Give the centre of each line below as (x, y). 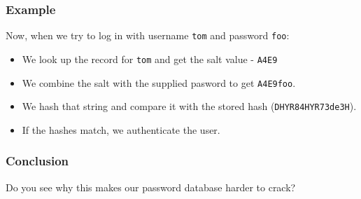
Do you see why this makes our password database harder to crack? (151, 187)
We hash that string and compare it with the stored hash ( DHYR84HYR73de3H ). (189, 106)
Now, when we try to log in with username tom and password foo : (148, 35)
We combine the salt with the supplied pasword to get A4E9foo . (159, 82)
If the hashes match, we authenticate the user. (121, 129)
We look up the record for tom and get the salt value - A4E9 (150, 59)
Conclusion (37, 161)
